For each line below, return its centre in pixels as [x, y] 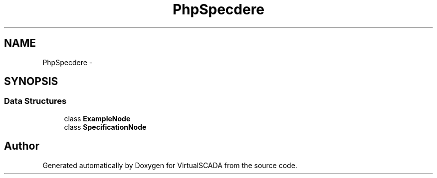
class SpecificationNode [105, 127]
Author [22, 146]
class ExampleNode [97, 118]
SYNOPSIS [31, 82]
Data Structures [35, 101]
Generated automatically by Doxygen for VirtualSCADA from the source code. [170, 165]
